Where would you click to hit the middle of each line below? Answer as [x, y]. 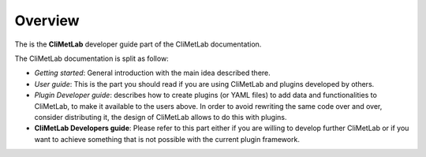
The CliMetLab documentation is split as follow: [92, 58]
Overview [47, 21]
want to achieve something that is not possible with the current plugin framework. [167, 139]
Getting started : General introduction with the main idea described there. [153, 73]
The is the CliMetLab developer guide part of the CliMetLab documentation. [138, 44]
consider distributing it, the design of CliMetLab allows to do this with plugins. [161, 117]
